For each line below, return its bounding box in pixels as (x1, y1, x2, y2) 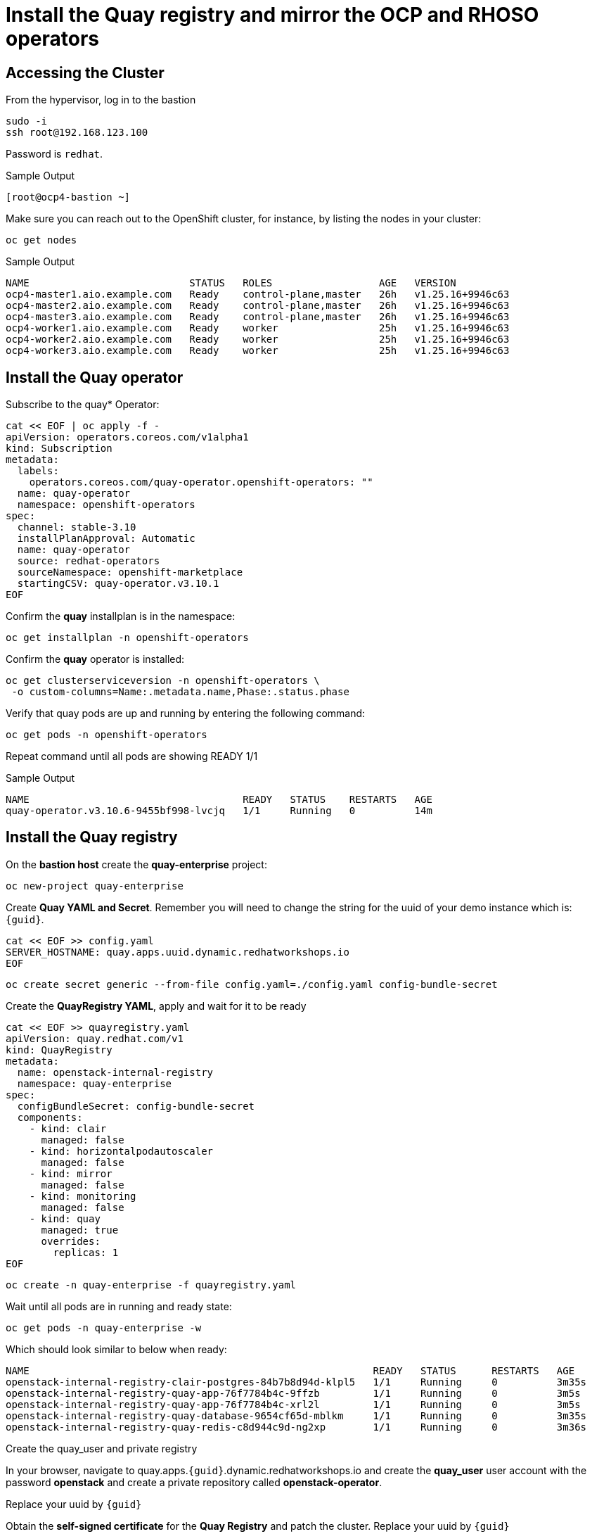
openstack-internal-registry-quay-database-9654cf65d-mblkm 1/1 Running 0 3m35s (6, 1409, 587, 1421)
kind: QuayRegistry (6, 1044, 112, 1056)
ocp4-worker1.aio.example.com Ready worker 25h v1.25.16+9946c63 (6, 322, 510, 334)
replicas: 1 (53, 1246, 119, 1258)
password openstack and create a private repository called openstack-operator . (6, 1476, 382, 1488)
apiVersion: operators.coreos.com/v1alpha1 (6, 431, 249, 443)
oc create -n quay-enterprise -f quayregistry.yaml (6, 1279, 297, 1291)
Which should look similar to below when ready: (6, 1343, 227, 1355)
